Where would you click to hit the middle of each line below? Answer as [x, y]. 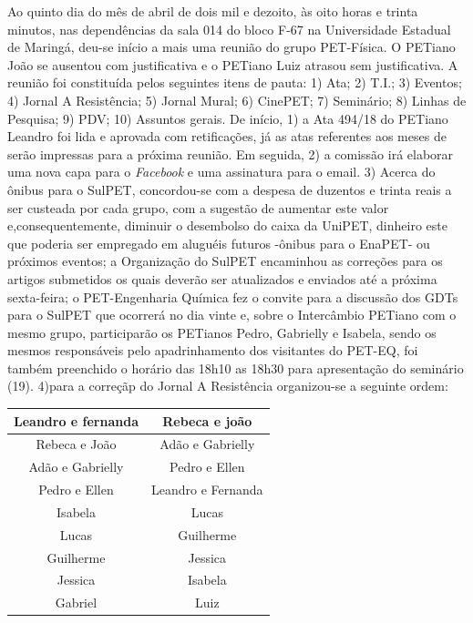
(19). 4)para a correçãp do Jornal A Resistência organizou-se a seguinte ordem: [228, 386]
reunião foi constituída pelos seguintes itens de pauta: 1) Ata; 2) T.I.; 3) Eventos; [235, 82]
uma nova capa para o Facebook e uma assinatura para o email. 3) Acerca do [221, 172]
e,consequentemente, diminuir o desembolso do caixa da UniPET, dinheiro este [227, 225]
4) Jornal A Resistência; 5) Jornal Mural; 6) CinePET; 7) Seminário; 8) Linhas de [237, 100]
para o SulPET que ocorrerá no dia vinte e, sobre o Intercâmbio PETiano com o [232, 315]
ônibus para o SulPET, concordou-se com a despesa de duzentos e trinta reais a [230, 189]
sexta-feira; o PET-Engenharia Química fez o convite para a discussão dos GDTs [233, 296]
